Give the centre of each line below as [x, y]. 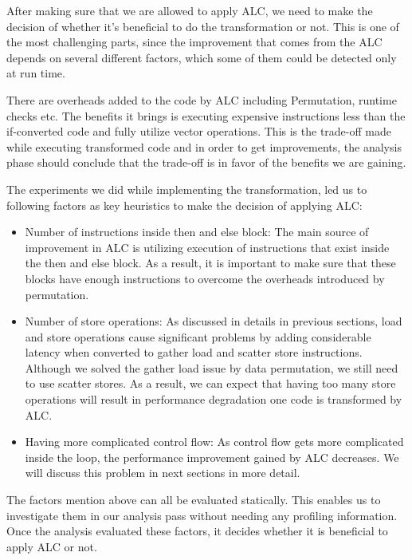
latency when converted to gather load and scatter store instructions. [194, 352]
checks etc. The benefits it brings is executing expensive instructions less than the [206, 115]
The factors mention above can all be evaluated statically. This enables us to [194, 500]
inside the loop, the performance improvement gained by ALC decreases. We [212, 457]
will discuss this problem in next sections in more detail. [163, 473]
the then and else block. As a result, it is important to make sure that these [210, 263]
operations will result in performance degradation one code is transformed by [214, 399]
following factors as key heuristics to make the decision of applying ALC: [184, 205]
